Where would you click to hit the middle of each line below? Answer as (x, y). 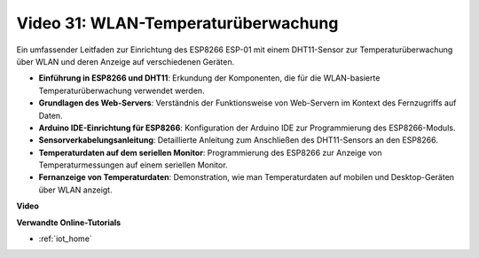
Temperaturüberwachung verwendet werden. (122, 90)
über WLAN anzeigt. (75, 190)
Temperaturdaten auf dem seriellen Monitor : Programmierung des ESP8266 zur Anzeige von (210, 152)
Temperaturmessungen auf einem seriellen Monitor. (133, 165)
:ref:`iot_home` (65, 238)
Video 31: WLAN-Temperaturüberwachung (177, 23)
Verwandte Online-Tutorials (69, 223)
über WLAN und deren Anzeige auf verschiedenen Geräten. (126, 61)
